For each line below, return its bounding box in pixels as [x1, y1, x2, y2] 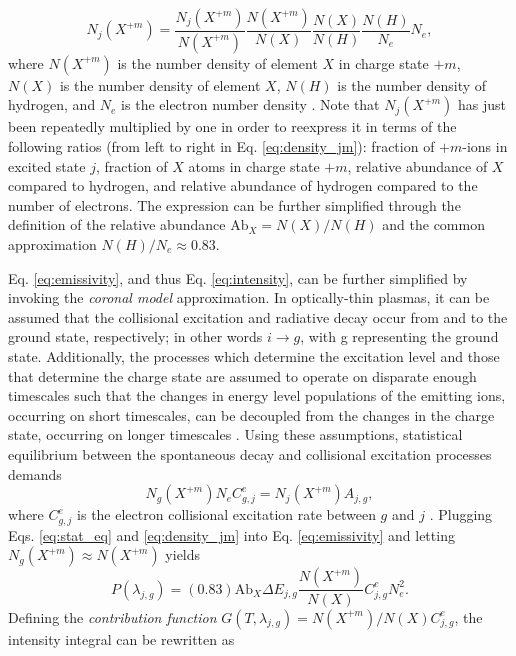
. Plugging [429, 504, 493, 525]
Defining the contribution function [8, 606, 217, 627]
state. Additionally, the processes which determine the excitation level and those [8, 346, 500, 366]
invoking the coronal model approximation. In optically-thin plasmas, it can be [8, 287, 490, 308]
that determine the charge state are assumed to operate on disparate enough [8, 365, 477, 386]
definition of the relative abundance [8, 214, 226, 235]
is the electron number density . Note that [121, 94, 380, 115]
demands [8, 463, 62, 484]
